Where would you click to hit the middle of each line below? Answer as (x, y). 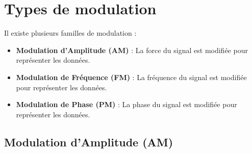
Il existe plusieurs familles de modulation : (70, 33)
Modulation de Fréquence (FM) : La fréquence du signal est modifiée (131, 77)
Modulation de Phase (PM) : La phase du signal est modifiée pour (127, 104)
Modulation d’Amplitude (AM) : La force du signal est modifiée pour (132, 50)
